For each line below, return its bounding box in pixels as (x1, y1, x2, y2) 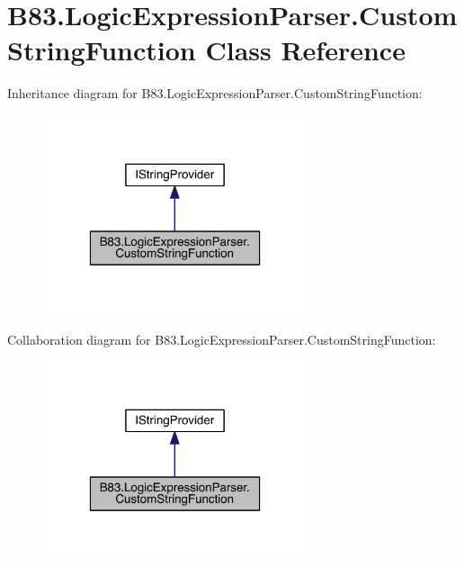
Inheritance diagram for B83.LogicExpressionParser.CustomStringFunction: (7, 84, 423, 103)
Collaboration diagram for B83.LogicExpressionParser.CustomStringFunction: (7, 329, 436, 348)
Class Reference (205, 31, 406, 68)
